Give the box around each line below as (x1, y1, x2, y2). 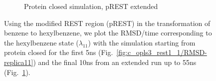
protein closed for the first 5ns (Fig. (4, 47, 113, 57)
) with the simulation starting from (88, 37, 196, 47)
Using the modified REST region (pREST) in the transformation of (4, 17, 211, 28)
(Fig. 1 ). (4, 66, 30, 77)
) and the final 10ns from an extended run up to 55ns (33, 56, 197, 67)
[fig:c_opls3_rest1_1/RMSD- (116, 47, 207, 57)
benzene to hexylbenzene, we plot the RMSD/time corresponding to (4, 27, 212, 38)
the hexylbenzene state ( (4, 37, 79, 47)
